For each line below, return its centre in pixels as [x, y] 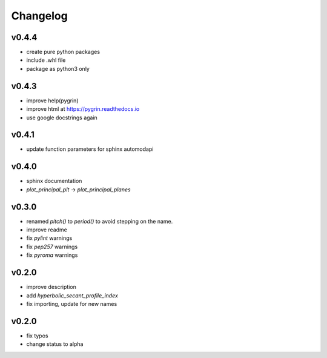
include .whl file [46, 60]
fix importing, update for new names [72, 303]
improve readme [47, 230]
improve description [51, 287]
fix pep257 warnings [52, 247]
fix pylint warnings [49, 238]
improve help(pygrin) [52, 101]
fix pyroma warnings [52, 255]
